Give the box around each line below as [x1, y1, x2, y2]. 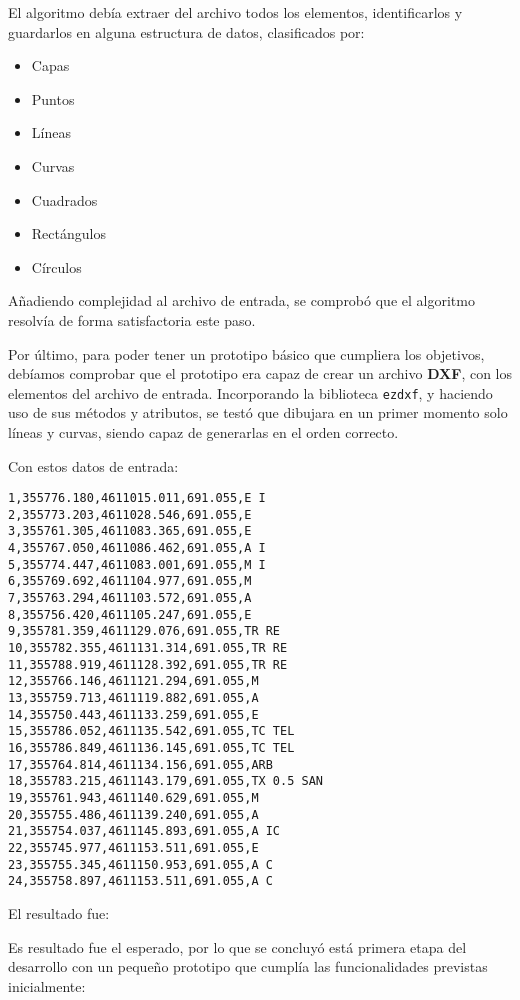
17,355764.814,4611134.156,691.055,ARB [8, 757, 273, 772]
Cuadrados [31, 189, 98, 210]
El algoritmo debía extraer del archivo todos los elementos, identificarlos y [8, 2, 463, 22]
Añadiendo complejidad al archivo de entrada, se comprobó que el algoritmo [8, 290, 475, 311]
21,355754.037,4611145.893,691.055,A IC [8, 824, 281, 839]
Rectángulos [31, 223, 106, 244]
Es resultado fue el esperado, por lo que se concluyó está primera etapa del [8, 936, 467, 957]
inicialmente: [8, 975, 86, 996]
